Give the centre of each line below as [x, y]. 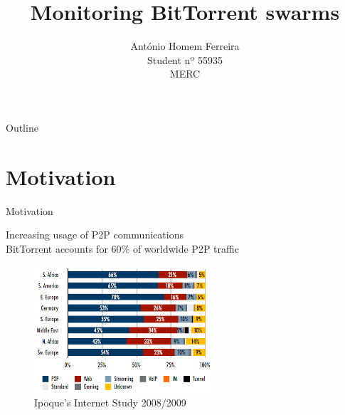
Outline [22, 127]
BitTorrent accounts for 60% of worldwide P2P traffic [122, 248]
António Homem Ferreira [185, 46]
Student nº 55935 [185, 59]
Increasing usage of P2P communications [95, 235]
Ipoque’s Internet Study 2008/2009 [110, 402]
